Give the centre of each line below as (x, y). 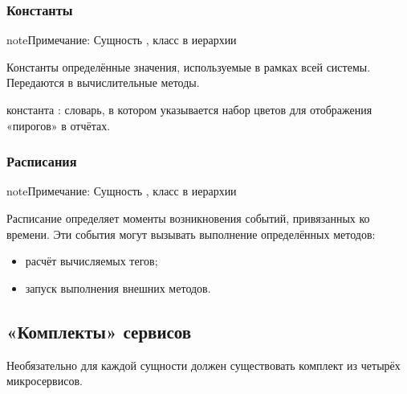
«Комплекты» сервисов (99, 331)
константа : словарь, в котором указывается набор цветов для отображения (189, 109)
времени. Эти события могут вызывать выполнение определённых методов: (191, 234)
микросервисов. (45, 381)
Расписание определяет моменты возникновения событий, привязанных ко (188, 218)
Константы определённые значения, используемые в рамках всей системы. (189, 66)
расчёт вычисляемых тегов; (92, 261)
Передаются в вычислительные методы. (103, 82)
